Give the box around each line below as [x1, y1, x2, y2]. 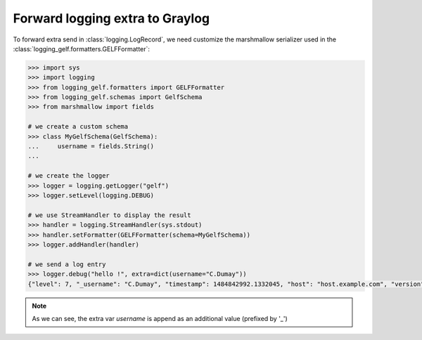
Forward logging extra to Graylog [13, 11, 210, 26]
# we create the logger [27, 172, 110, 180]
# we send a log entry [27, 260, 106, 268]
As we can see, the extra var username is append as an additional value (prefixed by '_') [32, 314, 288, 322]
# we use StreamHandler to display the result [27, 211, 191, 219]
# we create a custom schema [27, 123, 129, 131]
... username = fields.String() [27, 143, 155, 150]
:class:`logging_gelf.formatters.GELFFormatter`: [13, 44, 151, 53]
